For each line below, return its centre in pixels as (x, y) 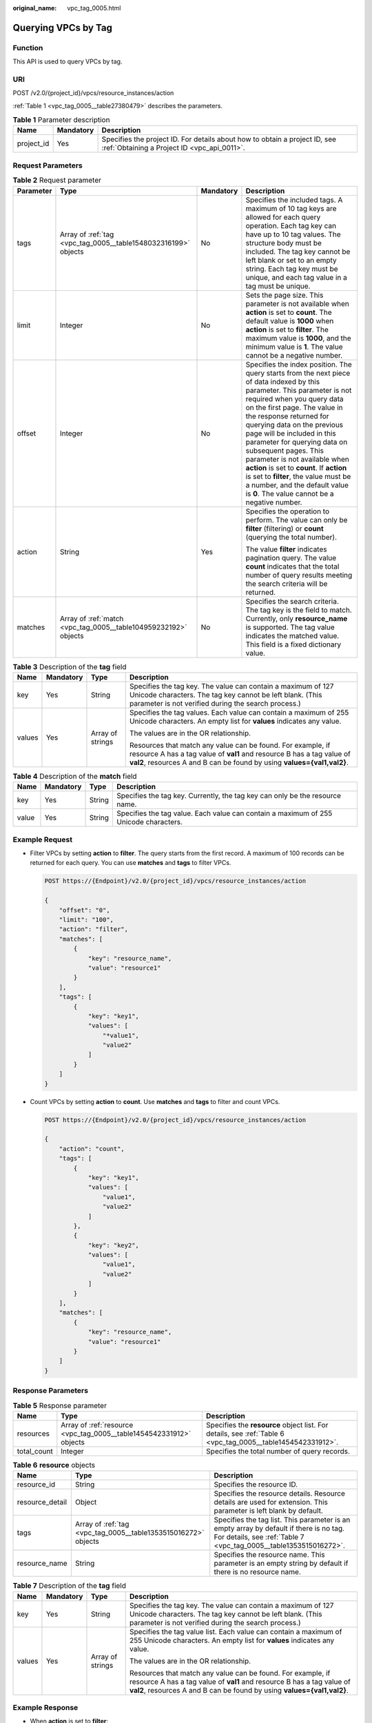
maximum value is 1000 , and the (298, 338)
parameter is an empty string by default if (281, 1563)
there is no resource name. (257, 1572)
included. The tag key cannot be (298, 252)
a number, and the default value (297, 485)
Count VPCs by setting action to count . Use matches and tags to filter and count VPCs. (155, 1101)
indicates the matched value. (292, 635)
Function (28, 48)
